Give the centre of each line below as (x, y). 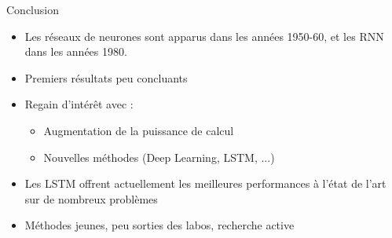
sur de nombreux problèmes (91, 198)
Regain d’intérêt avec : (79, 104)
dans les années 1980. (76, 51)
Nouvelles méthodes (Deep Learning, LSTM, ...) (159, 157)
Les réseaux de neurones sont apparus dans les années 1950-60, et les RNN (204, 36)
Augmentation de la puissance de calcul (139, 130)
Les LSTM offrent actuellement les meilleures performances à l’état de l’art (205, 183)
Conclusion (33, 9)
